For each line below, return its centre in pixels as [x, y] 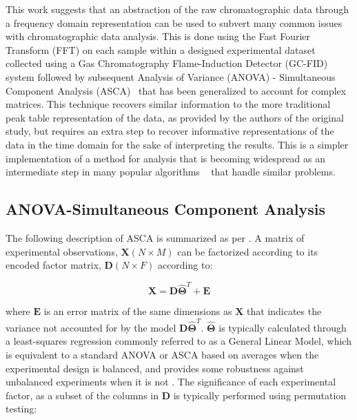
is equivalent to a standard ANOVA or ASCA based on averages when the [162, 354]
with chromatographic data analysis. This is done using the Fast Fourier [158, 36]
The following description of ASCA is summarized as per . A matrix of [155, 237]
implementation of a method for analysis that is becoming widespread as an [166, 158]
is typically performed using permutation [260, 395]
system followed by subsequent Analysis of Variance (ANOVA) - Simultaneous [171, 76]
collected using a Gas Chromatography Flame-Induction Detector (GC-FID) [167, 63]
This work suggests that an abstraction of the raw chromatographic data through [177, 9]
